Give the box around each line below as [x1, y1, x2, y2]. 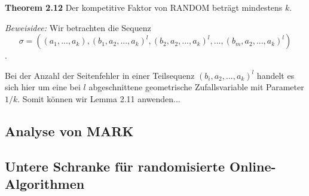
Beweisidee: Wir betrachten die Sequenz [5, 21, 151, 33]
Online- [230, 157, 276, 175]
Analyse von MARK [5, 121, 134, 140]
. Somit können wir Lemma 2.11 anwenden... [17, 92, 180, 105]
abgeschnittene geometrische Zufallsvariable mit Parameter [88, 81, 304, 93]
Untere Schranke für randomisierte [5, 157, 225, 175]
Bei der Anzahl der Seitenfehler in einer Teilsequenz [5, 69, 195, 81]
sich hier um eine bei [5, 81, 81, 93]
